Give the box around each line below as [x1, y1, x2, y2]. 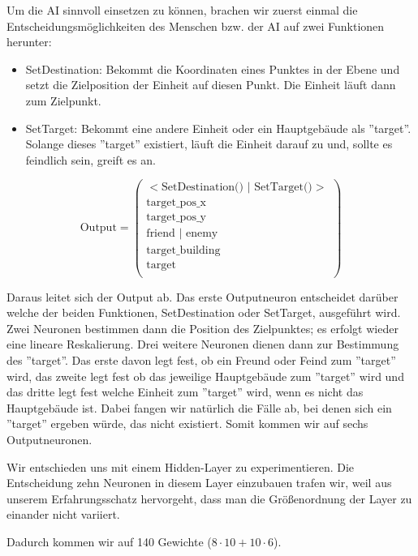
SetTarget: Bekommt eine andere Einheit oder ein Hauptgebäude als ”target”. [25, 119, 412, 136]
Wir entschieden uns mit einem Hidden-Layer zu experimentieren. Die [6, 458, 355, 475]
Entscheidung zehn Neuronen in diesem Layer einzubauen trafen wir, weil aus [6, 474, 392, 491]
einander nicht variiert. [6, 506, 120, 523]
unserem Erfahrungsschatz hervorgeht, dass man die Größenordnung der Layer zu [6, 490, 412, 507]
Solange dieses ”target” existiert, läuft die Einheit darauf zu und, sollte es [25, 135, 393, 152]
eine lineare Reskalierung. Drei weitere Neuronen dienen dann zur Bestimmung [6, 336, 399, 353]
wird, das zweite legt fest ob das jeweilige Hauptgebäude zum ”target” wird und [6, 367, 404, 384]
